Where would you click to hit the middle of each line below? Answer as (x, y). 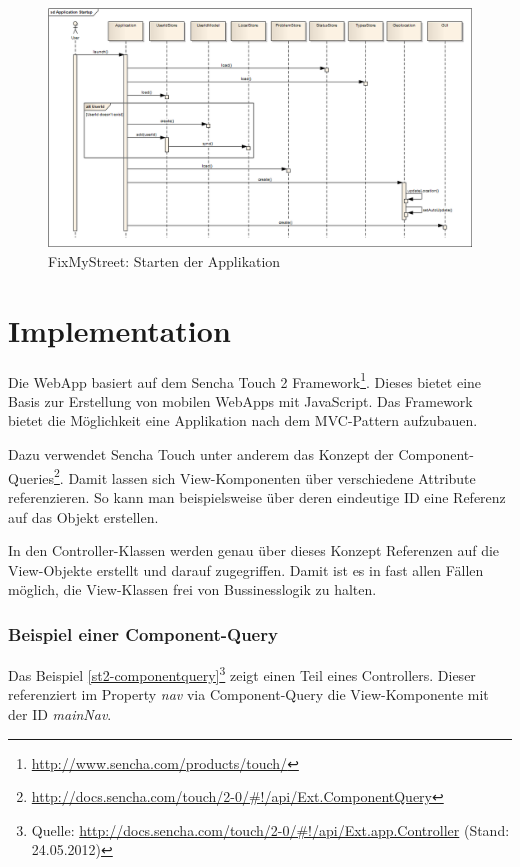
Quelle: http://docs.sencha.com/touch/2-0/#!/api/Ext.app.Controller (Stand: (270, 829)
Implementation (119, 329)
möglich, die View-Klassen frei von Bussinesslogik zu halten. (192, 589)
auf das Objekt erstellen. (83, 516)
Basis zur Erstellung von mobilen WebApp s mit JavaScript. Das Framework (240, 400)
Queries (31, 477)
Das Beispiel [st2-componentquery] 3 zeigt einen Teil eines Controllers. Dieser (242, 673)
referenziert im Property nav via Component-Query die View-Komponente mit (248, 694)
